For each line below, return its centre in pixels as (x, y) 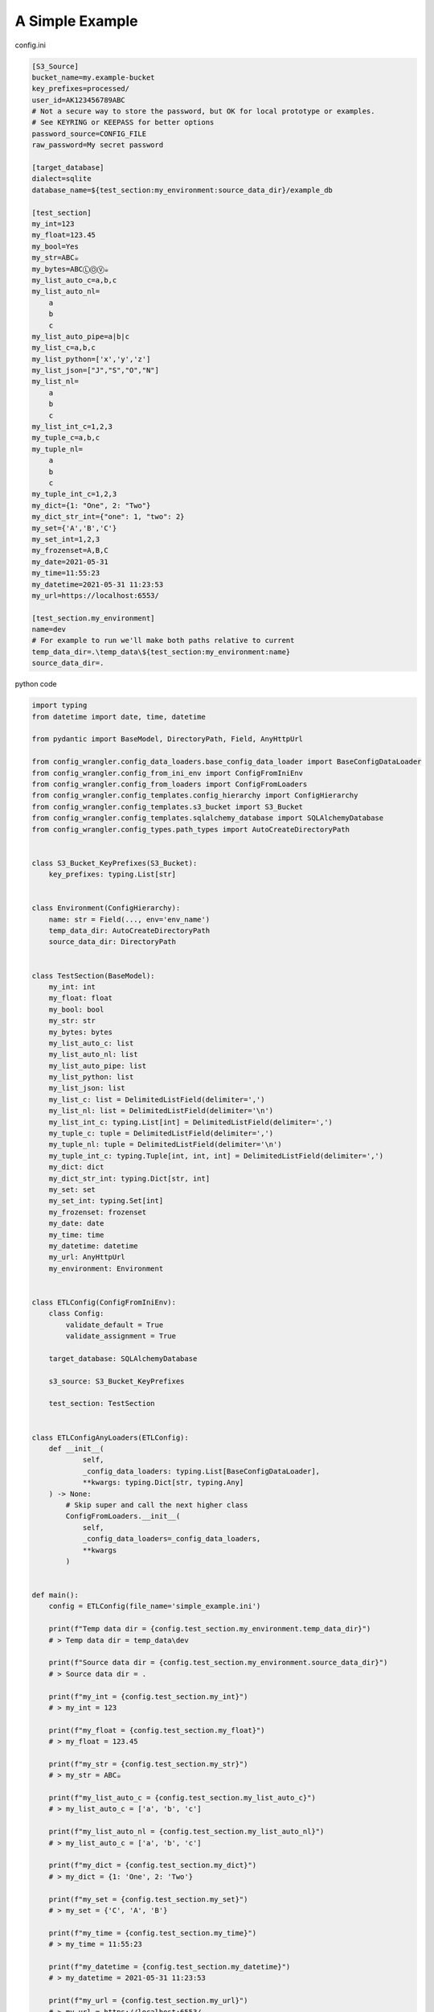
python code (36, 684)
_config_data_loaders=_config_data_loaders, (172, 1539)
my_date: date (76, 1224)
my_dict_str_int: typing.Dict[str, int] (129, 1178)
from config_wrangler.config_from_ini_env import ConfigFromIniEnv (168, 773)
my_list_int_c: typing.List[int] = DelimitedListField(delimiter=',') (191, 1122)
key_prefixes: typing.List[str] (113, 874)
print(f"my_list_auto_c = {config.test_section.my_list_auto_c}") (182, 1798)
